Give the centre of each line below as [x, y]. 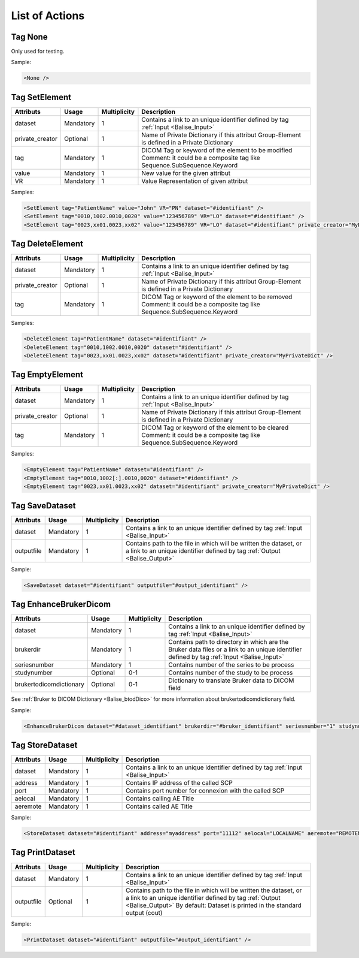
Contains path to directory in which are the [229, 642]
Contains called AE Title [159, 806]
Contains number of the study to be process [231, 673]
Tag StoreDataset [44, 745]
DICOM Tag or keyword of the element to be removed [217, 297]
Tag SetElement [41, 97]
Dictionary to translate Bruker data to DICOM [231, 680]
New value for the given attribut [186, 173]
